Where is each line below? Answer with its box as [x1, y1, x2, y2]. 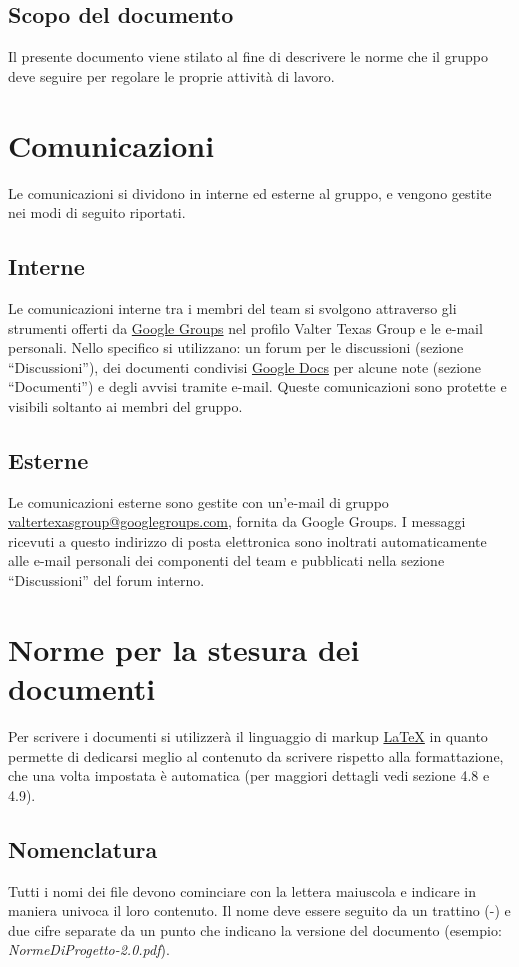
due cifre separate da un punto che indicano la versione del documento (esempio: [8, 919, 502, 940]
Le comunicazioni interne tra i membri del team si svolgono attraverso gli [8, 297, 457, 318]
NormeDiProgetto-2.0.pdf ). [8, 939, 170, 960]
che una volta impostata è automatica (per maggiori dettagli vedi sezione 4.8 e [8, 765, 490, 786]
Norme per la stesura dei [8, 628, 360, 669]
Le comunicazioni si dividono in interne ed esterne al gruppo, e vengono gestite [8, 182, 492, 203]
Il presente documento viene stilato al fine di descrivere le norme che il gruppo [8, 46, 488, 67]
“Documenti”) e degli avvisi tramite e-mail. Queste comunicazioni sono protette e [8, 376, 507, 397]
